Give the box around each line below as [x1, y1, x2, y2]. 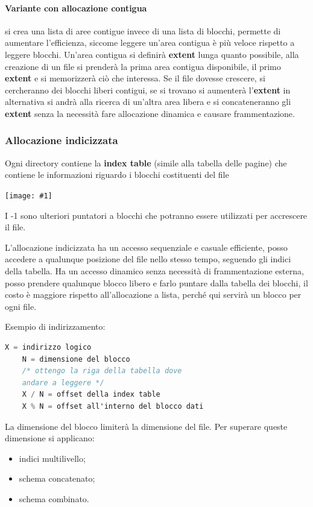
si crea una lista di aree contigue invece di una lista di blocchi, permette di [5, 24, 281, 37]
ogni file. [5, 300, 37, 312]
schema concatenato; [19, 472, 95, 485]
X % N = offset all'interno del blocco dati [22, 402, 204, 411]
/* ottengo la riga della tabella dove [22, 367, 182, 376]
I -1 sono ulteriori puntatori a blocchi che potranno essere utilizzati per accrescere [5, 209, 308, 221]
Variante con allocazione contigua [5, 1, 147, 14]
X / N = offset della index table [22, 390, 160, 399]
